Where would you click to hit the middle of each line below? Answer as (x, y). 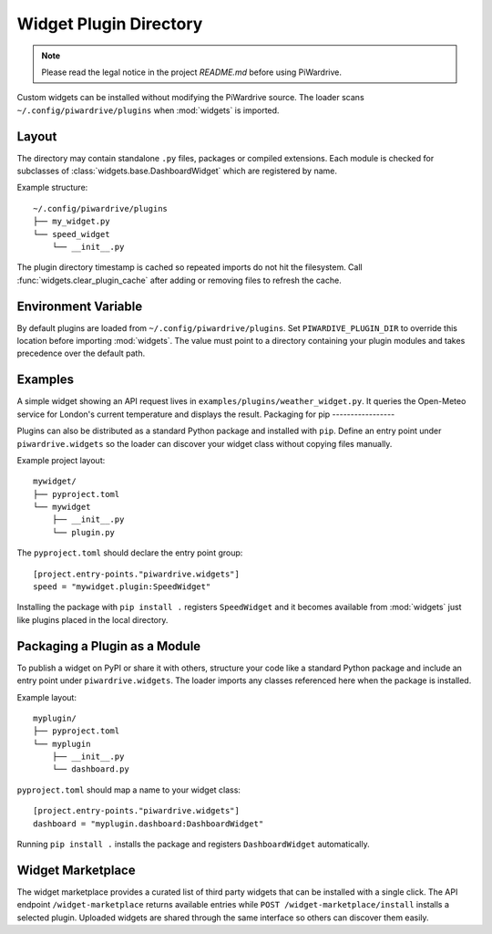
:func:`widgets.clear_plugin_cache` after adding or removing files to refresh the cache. (179, 280)
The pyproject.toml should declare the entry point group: (130, 553)
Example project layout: (61, 460)
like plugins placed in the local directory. (92, 619)
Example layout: (47, 697)
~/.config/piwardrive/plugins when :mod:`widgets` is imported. (148, 110)
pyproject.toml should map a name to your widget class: (129, 790)
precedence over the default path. (81, 353)
